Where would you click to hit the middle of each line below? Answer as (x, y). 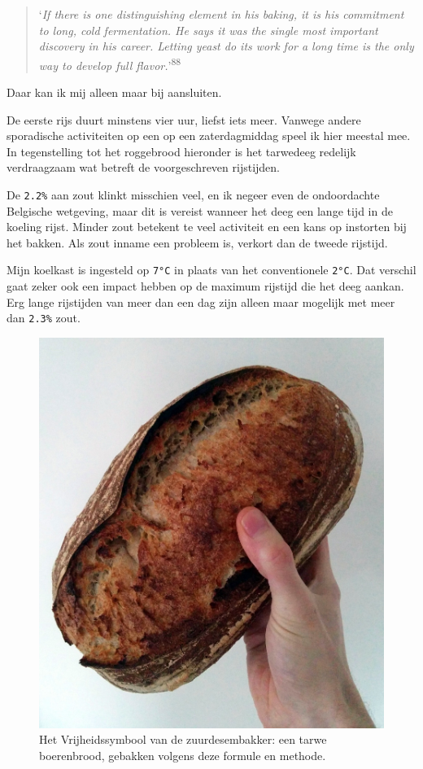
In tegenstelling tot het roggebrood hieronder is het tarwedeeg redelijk (181, 151)
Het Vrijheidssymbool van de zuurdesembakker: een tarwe (183, 739)
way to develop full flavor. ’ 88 (110, 63)
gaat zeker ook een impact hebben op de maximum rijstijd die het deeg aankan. (205, 286)
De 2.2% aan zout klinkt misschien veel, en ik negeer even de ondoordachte (193, 194)
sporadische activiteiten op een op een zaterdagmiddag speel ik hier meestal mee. (209, 135)
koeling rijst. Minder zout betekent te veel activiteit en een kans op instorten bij (207, 227)
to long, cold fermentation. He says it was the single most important (208, 30)
